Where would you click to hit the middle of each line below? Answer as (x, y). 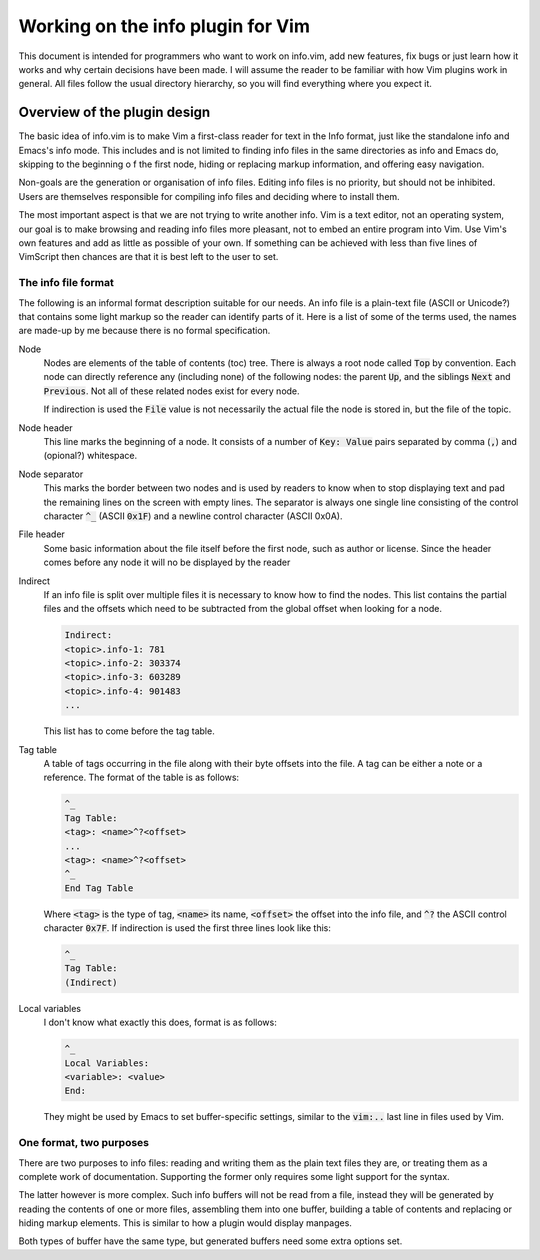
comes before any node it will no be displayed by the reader (167, 562)
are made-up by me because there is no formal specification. (144, 331)
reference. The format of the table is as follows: (141, 777)
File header (41, 534)
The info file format (66, 283)
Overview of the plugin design (114, 112)
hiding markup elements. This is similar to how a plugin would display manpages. (185, 1223)
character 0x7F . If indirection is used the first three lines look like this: (187, 928)
